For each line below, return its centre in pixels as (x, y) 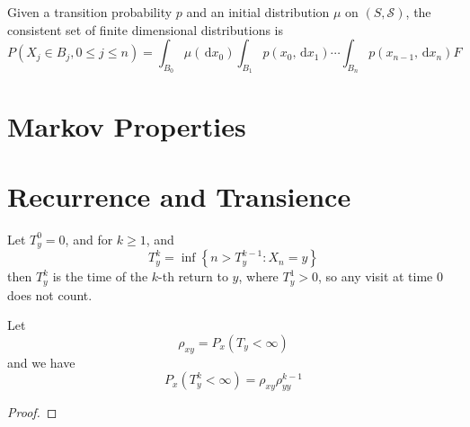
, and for (89, 239)
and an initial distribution (258, 12)
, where (258, 276)
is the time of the (100, 276)
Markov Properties (127, 125)
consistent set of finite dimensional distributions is (146, 29)
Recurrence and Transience (179, 196)
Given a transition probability (90, 12)
